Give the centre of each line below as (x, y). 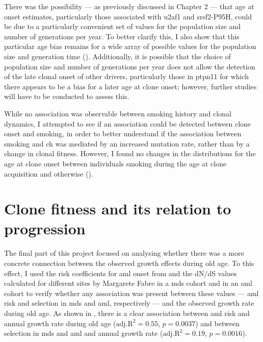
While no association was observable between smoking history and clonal (118, 113)
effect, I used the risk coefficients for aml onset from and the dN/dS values (121, 273)
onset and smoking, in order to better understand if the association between (123, 133)
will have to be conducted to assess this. (67, 96)
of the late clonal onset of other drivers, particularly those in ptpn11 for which (127, 76)
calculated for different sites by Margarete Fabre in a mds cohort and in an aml (128, 283)
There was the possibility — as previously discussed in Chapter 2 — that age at (129, 6)
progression (45, 228)
